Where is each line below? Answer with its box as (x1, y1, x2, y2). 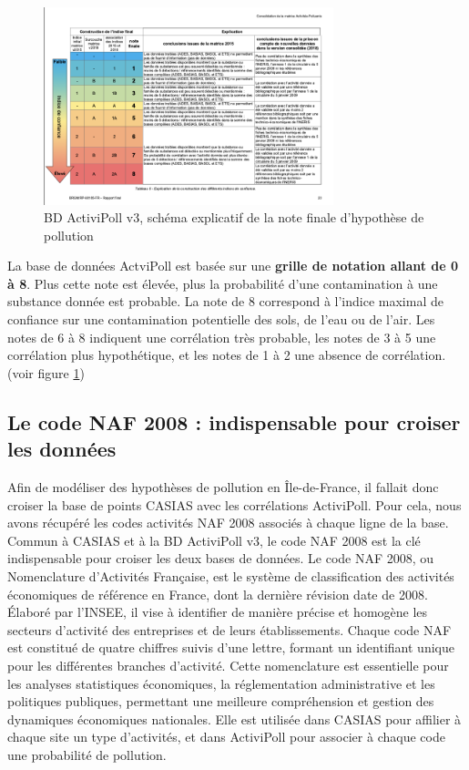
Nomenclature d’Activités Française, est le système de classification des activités (7, 567, 454, 586)
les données (7, 435, 117, 463)
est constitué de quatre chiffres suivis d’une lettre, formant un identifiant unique (7, 638, 454, 657)
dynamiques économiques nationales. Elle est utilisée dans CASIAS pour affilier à (7, 709, 462, 728)
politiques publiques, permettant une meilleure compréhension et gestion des (7, 692, 434, 711)
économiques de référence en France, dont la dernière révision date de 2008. (7, 584, 428, 603)
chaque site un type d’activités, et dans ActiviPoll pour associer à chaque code (7, 727, 445, 746)
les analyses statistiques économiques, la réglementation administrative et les (7, 673, 435, 693)
